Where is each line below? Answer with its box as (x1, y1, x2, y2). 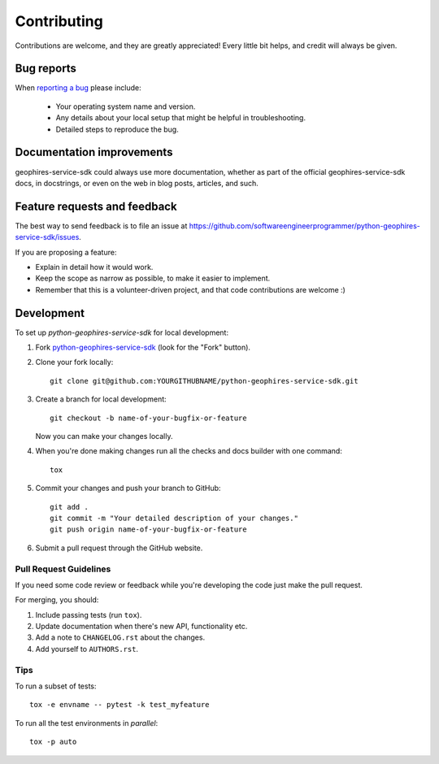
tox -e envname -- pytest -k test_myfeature (29, 700, 211, 710)
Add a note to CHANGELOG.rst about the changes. (35, 632, 206, 642)
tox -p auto (29, 737, 77, 747)
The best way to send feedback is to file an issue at (15, 220, 188, 231)
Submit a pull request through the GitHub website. (35, 543, 203, 553)
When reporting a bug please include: (15, 83, 141, 93)
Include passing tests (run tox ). (35, 610, 142, 619)
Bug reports (15, 62, 77, 76)
